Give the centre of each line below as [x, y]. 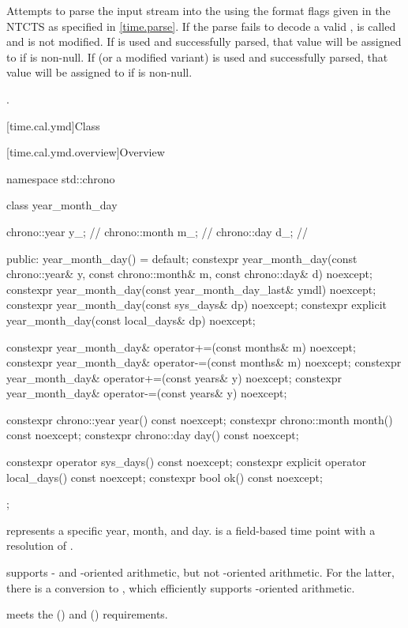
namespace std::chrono [61, 178]
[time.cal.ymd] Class [53, 125]
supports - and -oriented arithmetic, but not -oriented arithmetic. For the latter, [200, 572]
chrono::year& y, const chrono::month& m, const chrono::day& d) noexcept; [189, 274]
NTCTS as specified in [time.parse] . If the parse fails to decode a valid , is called [201, 26]
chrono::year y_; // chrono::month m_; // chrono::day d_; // [157, 231]
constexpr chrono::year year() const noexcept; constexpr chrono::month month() [200, 419]
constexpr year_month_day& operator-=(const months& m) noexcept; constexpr [204, 362]
